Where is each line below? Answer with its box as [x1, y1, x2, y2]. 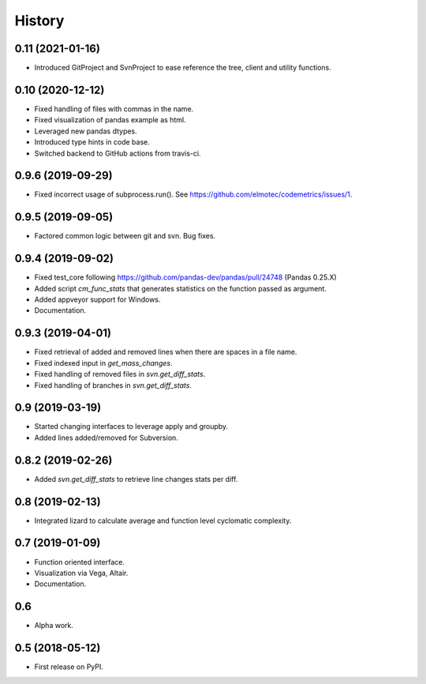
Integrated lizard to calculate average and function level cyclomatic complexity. [34, 516, 292, 525]
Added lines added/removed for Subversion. [34, 433, 179, 442]
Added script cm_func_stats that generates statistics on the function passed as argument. [34, 284, 327, 293]
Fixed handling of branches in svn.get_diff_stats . [34, 380, 192, 390]
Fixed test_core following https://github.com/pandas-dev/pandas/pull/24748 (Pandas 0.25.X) [34, 272, 337, 282]
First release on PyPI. [34, 662, 104, 671]
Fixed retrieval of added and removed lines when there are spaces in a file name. [34, 348, 297, 357]
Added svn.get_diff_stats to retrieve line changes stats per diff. [34, 474, 238, 483]
